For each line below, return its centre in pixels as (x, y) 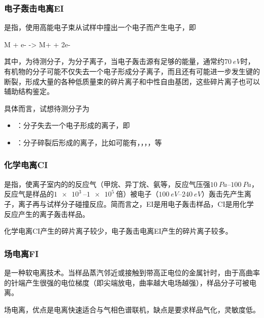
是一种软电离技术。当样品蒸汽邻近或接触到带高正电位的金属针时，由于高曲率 (132, 272)
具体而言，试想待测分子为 (47, 108)
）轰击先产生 (223, 194)
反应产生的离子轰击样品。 (47, 214)
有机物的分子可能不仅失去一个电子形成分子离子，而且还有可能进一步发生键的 (132, 71)
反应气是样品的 (29, 194)
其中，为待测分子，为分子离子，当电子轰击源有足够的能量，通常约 (114, 61)
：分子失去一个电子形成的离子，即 (73, 125)
